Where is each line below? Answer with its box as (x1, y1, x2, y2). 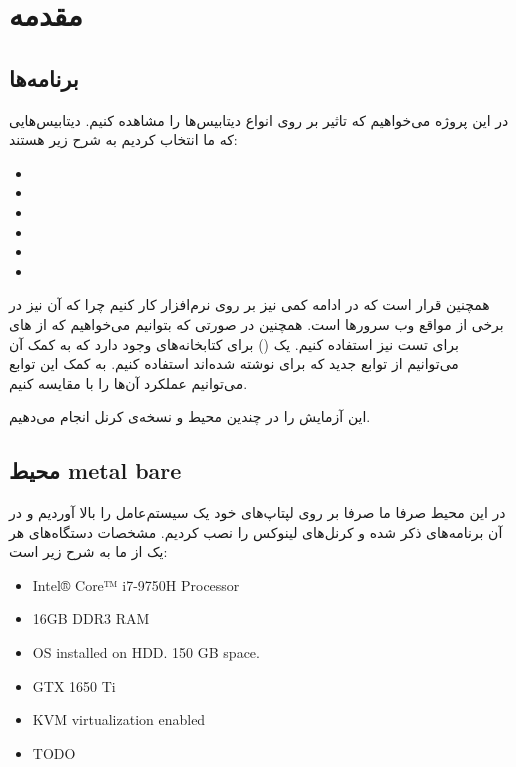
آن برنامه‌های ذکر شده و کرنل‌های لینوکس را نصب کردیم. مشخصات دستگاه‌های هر (9, 521, 503, 542)
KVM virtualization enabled (32, 709, 206, 730)
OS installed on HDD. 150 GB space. (32, 642, 260, 663)
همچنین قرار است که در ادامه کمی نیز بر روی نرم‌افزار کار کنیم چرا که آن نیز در (9, 294, 490, 315)
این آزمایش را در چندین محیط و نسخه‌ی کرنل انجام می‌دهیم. (9, 406, 371, 427)
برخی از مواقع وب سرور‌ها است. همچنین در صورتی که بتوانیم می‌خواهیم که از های (9, 313, 504, 334)
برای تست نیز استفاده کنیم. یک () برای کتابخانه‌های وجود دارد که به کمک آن (9, 333, 459, 354)
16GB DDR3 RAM (32, 608, 150, 629)
